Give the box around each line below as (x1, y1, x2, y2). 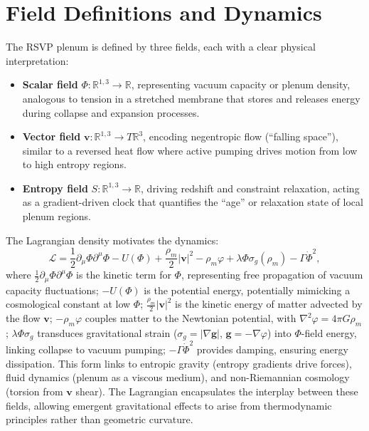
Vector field (22, 129, 81, 144)
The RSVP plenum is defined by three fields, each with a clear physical (6, 39, 316, 54)
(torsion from (6, 383, 63, 398)
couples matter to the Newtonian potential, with (85, 311, 296, 326)
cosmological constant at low (6, 296, 131, 311)
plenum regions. (22, 209, 91, 224)
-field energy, (301, 325, 357, 340)
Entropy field (22, 180, 88, 195)
